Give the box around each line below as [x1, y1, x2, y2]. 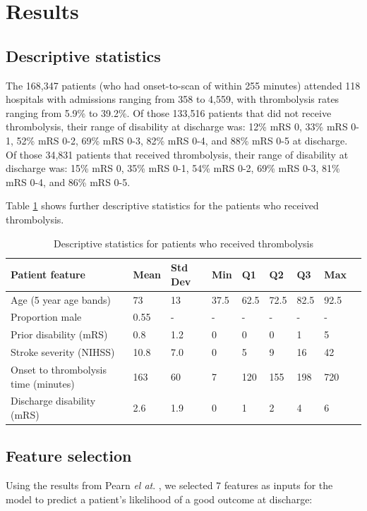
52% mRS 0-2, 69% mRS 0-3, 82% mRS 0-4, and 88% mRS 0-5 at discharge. [16, 133, 348, 147]
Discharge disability [11, 393, 96, 408]
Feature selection [6, 445, 132, 467]
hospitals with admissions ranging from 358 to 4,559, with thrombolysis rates [6, 92, 339, 106]
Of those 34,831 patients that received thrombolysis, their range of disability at [6, 147, 349, 161]
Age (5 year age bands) [11, 292, 112, 307]
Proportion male [11, 309, 82, 324]
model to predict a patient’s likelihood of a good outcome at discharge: [6, 491, 313, 506]
